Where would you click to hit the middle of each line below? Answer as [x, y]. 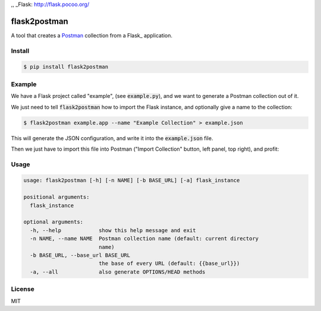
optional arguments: [53, 222]
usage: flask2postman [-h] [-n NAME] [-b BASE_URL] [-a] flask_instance [132, 180]
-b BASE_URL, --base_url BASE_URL [80, 255]
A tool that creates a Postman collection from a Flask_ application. [92, 35]
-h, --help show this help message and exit [113, 230]
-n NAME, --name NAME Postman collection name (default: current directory [144, 239]
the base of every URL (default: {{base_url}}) [169, 264]
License [23, 289]
